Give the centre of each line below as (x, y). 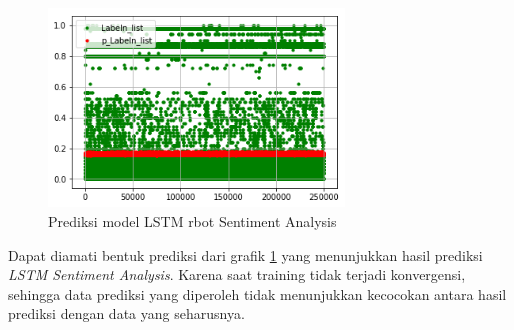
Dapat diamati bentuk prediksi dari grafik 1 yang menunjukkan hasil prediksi (245, 254)
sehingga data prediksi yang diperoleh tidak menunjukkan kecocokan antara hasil (257, 293)
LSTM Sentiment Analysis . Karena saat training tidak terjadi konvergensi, (237, 274)
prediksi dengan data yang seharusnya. (126, 313)
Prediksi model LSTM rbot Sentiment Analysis (192, 221)
